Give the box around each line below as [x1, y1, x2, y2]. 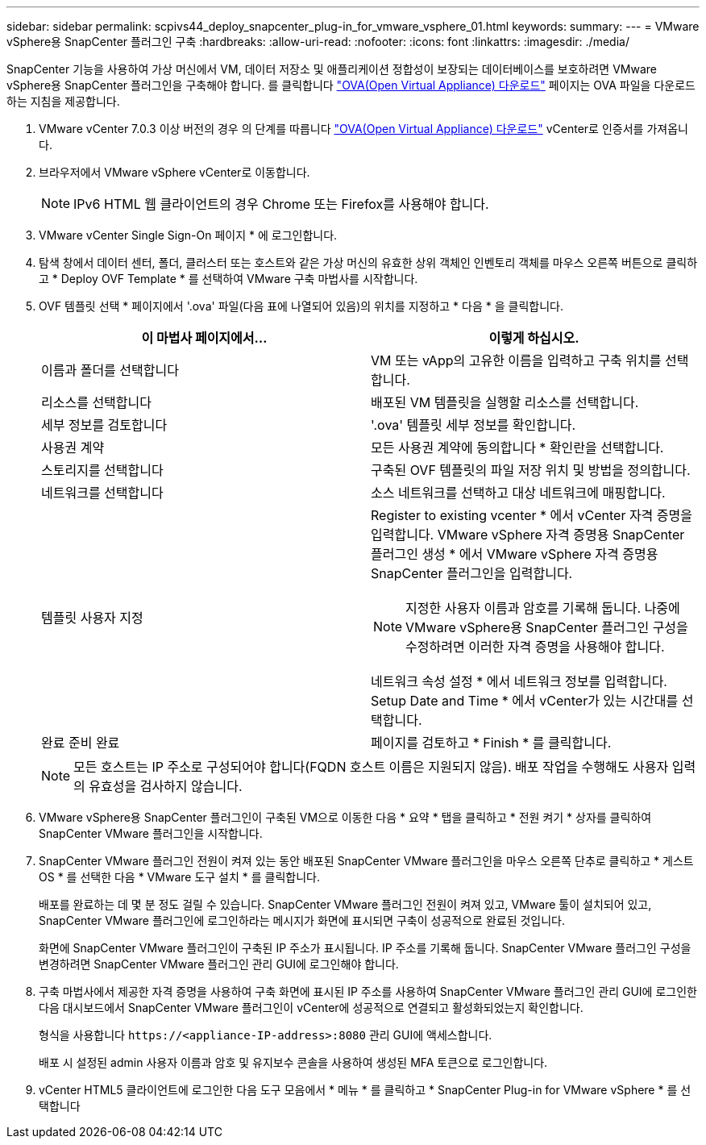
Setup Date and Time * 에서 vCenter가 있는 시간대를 [371, 693, 679, 709]
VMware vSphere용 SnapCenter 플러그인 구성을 [405, 619, 688, 635]
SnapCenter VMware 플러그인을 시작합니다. [39, 826, 263, 840]
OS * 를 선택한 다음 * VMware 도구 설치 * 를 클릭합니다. [39, 870, 320, 884]
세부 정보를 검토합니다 [41, 417, 168, 433]
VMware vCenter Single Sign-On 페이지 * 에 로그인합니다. [39, 228, 338, 242]
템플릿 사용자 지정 [41, 610, 143, 626]
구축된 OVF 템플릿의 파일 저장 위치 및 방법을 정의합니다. [371, 462, 691, 478]
